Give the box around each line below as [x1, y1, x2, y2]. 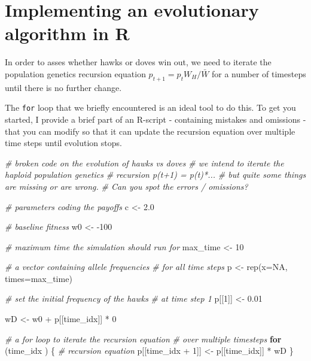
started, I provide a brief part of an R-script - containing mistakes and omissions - [5, 113, 306, 125]
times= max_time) [5, 272, 72, 284]
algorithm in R [5, 21, 130, 45]
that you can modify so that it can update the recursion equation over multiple [5, 125, 295, 137]
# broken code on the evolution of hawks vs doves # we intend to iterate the [5, 156, 284, 169]
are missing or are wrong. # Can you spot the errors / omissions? [5, 180, 248, 192]
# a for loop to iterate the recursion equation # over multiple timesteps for [5, 332, 282, 345]
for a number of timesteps [212, 67, 306, 80]
